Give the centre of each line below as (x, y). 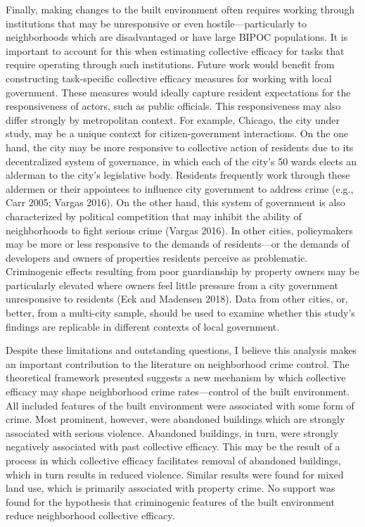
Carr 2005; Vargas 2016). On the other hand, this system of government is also (175, 202)
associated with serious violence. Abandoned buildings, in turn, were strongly (172, 432)
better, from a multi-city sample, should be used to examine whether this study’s (180, 313)
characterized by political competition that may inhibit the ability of (154, 216)
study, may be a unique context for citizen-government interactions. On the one (177, 133)
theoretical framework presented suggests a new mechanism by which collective (176, 377)
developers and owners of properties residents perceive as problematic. (157, 257)
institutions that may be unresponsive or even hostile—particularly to (156, 23)
